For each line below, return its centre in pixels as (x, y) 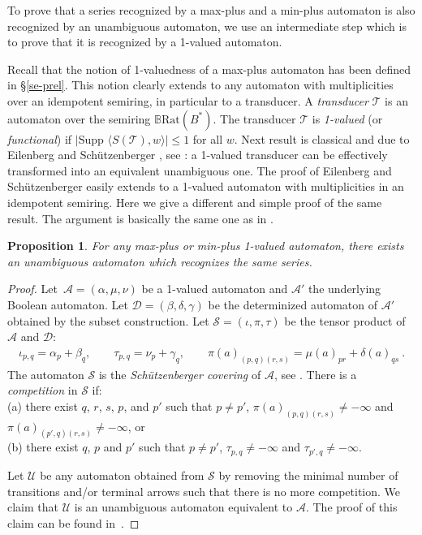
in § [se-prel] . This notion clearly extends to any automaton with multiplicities (200, 85)
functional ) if (40, 138)
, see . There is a (315, 374)
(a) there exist (43, 406)
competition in (43, 390)
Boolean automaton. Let (68, 304)
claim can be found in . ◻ (73, 522)
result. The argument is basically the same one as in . (140, 218)
